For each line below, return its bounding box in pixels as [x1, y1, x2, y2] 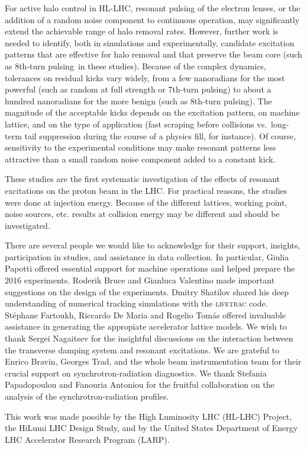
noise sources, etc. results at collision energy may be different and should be [5, 208, 280, 220]
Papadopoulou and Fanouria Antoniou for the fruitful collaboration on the [5, 378, 274, 391]
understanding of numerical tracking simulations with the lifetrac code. [5, 297, 268, 309]
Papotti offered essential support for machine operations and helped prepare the [5, 262, 295, 275]
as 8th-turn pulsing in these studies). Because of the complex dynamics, [5, 59, 266, 72]
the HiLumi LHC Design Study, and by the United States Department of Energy [5, 422, 298, 434]
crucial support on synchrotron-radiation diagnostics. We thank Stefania [5, 366, 267, 379]
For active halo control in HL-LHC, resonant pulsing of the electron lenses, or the [5, 2, 300, 14]
